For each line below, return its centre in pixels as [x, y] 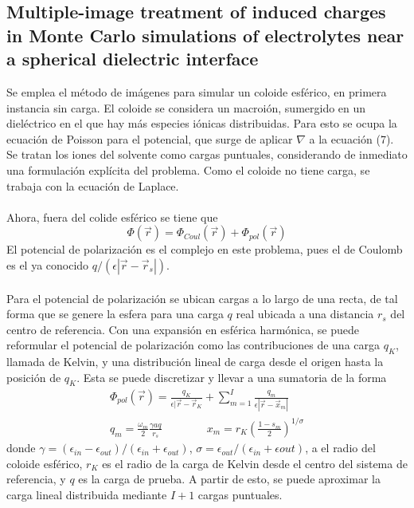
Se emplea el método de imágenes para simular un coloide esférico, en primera [197, 91]
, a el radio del [340, 448]
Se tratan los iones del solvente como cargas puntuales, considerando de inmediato [207, 154]
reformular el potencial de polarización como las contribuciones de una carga [193, 345]
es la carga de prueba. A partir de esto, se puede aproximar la [229, 479]
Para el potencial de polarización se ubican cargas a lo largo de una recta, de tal [202, 298]
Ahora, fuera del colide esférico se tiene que [112, 217]
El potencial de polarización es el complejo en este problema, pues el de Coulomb [205, 249]
